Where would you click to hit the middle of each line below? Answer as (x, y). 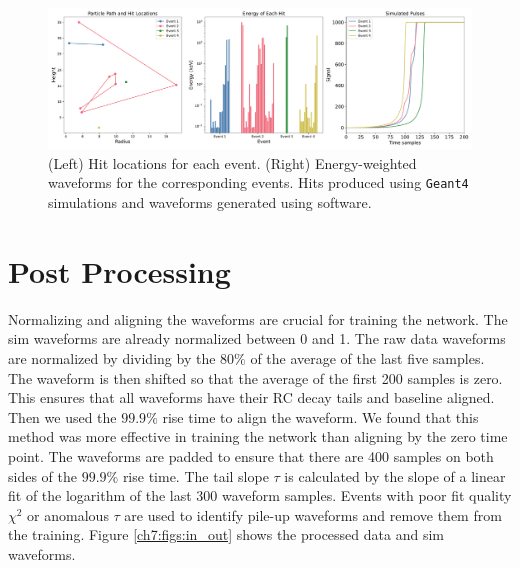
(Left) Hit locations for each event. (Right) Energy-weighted (232, 162)
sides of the (42, 475)
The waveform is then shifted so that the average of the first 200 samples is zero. (255, 377)
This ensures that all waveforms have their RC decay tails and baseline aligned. (251, 397)
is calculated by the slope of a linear (395, 475)
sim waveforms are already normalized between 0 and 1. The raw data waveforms (257, 338)
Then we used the (62, 416)
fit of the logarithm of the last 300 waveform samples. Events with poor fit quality (260, 495)
